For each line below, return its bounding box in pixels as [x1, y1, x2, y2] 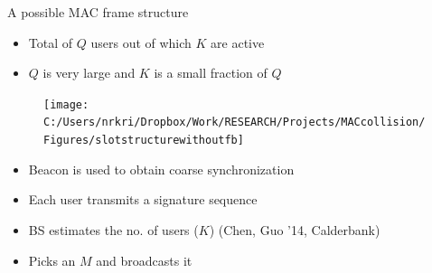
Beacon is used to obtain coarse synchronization [28, 159, 295, 178]
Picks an [28, 250, 76, 269]
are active [211, 33, 265, 52]
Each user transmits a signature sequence [28, 190, 258, 209]
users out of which [90, 33, 192, 52]
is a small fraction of [154, 63, 268, 82]
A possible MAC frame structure [7, 3, 189, 21]
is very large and [42, 63, 136, 82]
